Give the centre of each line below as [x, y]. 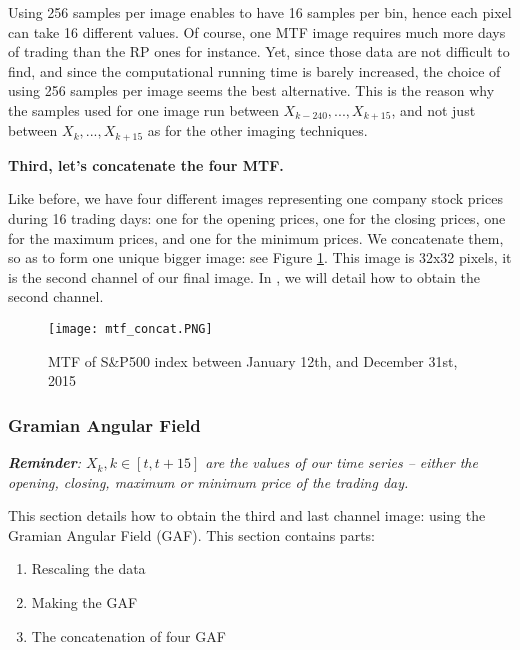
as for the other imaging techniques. [257, 130]
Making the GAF [84, 602]
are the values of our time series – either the [341, 462]
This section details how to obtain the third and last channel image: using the [247, 515]
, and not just [433, 109]
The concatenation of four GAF [128, 635]
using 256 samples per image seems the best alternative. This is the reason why [251, 90]
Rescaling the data [88, 568]
